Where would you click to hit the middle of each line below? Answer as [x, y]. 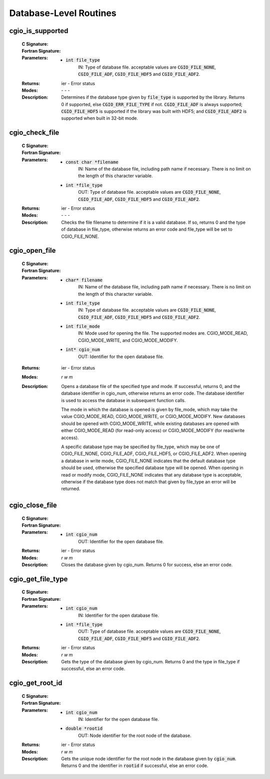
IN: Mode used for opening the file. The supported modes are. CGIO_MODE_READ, [163, 333]
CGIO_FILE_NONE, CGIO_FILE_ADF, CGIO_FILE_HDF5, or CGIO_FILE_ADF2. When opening [154, 454]
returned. [71, 489]
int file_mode [83, 326]
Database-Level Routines [63, 13]
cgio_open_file [32, 251]
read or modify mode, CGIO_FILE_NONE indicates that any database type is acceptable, [151, 475]
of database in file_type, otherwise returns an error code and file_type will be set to [147, 229]
